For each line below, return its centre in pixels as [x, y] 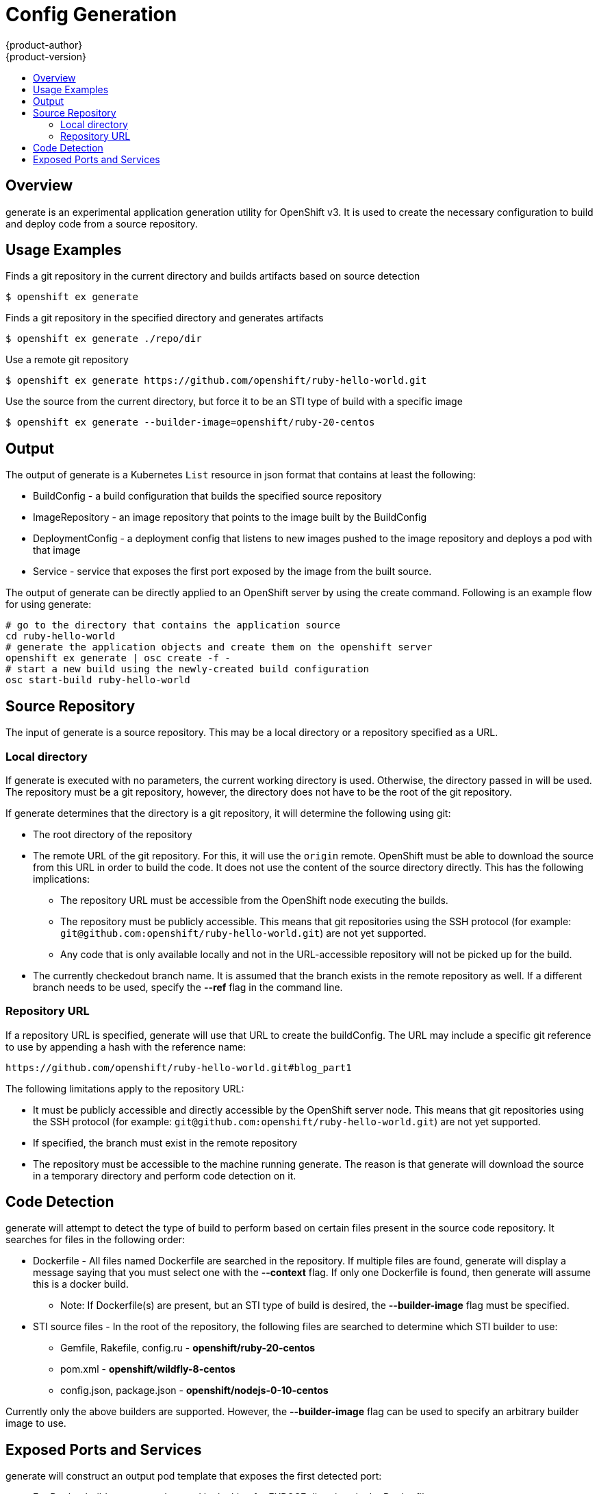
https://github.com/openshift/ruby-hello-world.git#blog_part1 [179, 1067]
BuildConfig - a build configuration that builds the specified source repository [207, 496]
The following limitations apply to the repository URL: [125, 1088]
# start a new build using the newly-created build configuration [188, 669]
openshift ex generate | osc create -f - [118, 658]
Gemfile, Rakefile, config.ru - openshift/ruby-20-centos [188, 1348]
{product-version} [46, 56]
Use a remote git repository [67, 360]
